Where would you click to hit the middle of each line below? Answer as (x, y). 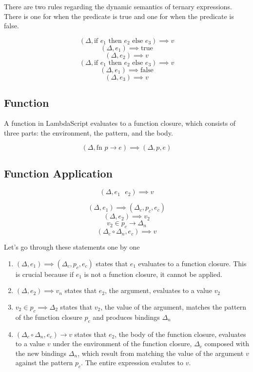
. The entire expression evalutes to (132, 362)
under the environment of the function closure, (122, 343)
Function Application (58, 173)
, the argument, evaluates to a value (158, 290)
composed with (227, 343)
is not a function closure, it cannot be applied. (153, 274)
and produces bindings (126, 317)
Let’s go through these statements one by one (72, 247)
